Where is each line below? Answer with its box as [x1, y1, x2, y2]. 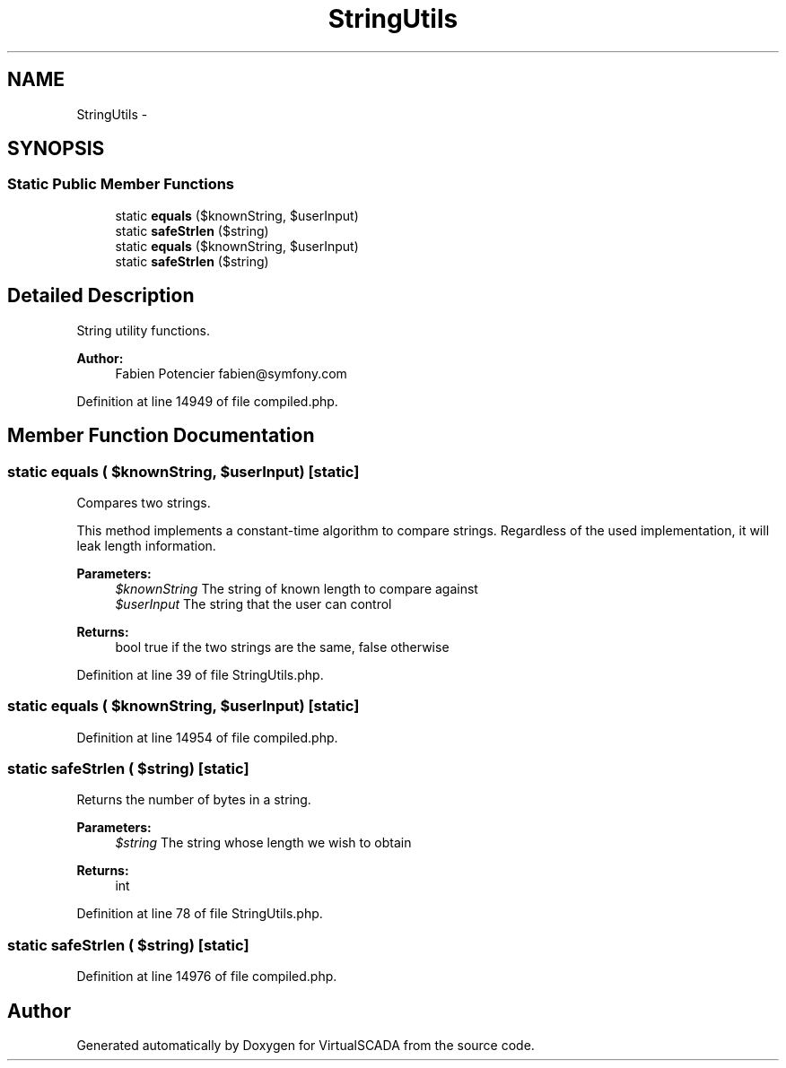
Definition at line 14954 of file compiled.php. [76, 729, 338, 745]
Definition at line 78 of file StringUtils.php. [76, 906, 323, 922]
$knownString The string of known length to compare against [115, 580, 478, 596]
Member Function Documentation [7, 424, 315, 447]
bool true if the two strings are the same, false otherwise [115, 638, 450, 655]
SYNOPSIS [7, 137, 105, 161]
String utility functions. [76, 322, 211, 338]
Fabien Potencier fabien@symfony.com [115, 365, 347, 381]
